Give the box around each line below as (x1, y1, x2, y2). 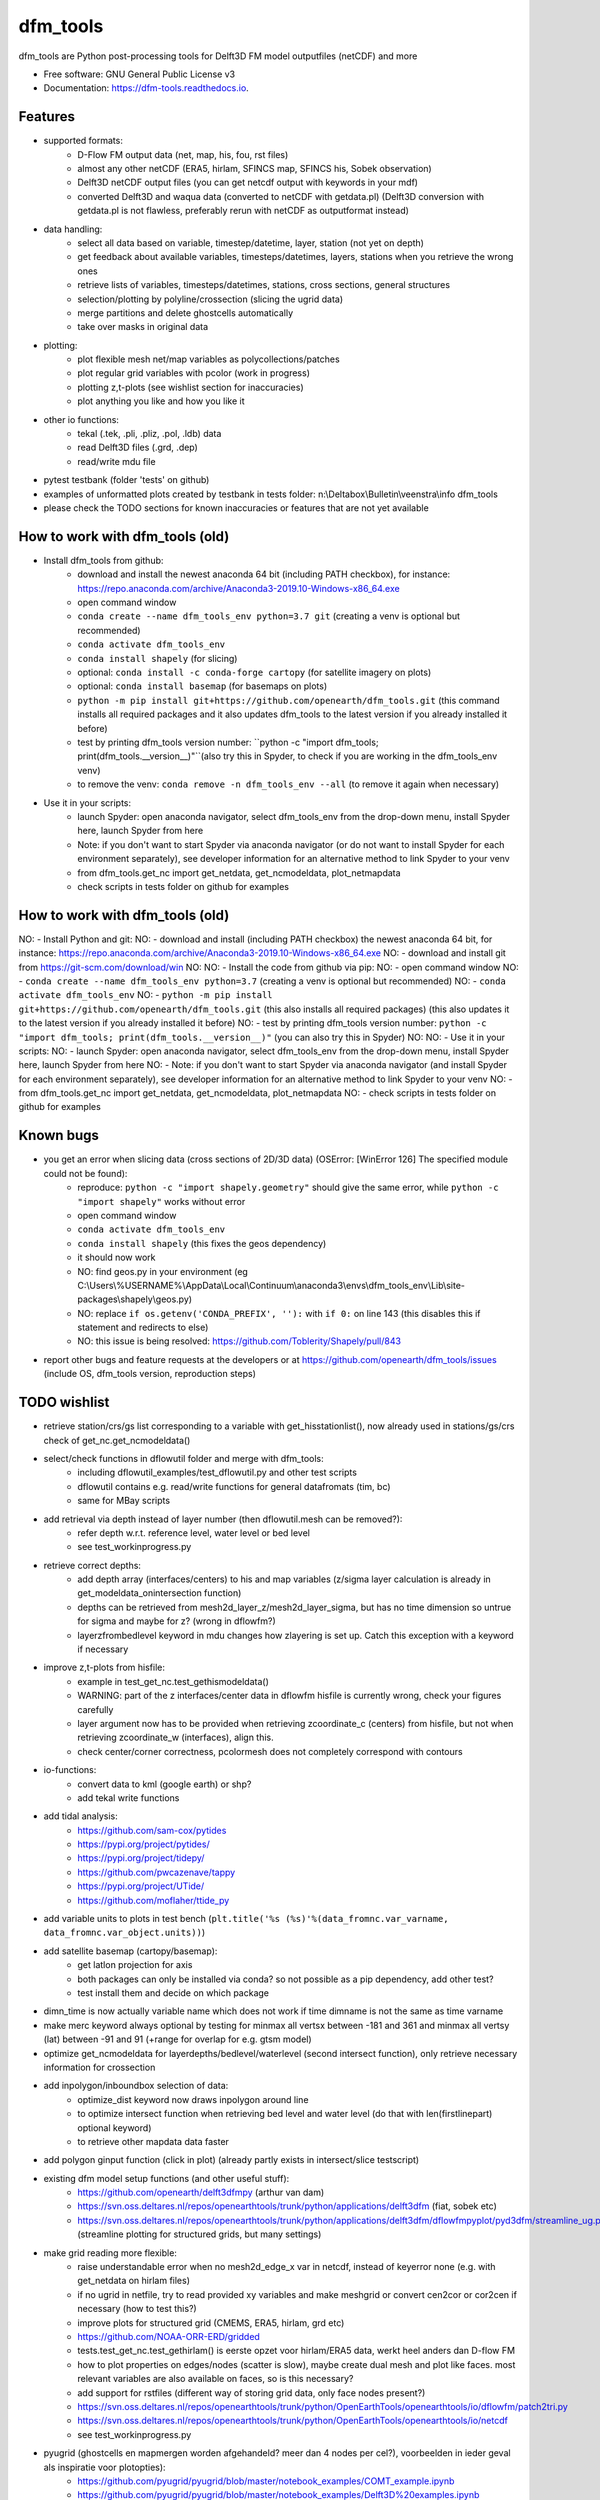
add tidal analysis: (43, 1810, 119, 1822)
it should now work (77, 1251, 156, 1264)
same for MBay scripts (77, 1495, 170, 1507)
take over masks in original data (77, 321, 209, 333)
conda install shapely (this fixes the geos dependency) (77, 1237, 327, 1249)
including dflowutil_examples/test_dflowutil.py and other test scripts (77, 1466, 357, 1479)
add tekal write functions (77, 1791, 180, 1804)
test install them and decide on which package (77, 1987, 270, 1999)
